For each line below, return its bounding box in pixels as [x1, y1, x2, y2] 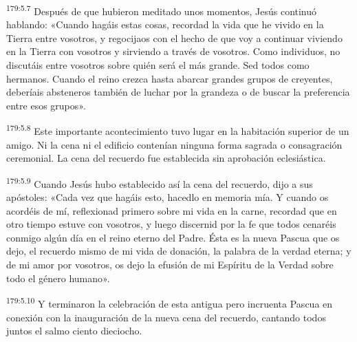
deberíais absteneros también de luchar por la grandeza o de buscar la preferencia [6, 85, 350, 99]
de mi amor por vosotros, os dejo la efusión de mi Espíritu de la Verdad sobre [6, 257, 334, 272]
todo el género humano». [6, 270, 110, 285]
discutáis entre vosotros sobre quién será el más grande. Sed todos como [6, 58, 310, 72]
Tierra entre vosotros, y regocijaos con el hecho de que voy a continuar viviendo [6, 30, 343, 45]
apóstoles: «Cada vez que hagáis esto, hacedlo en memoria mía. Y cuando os [6, 190, 329, 204]
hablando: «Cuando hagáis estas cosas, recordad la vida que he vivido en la [6, 17, 324, 32]
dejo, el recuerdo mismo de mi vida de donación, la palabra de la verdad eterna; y [6, 244, 351, 258]
